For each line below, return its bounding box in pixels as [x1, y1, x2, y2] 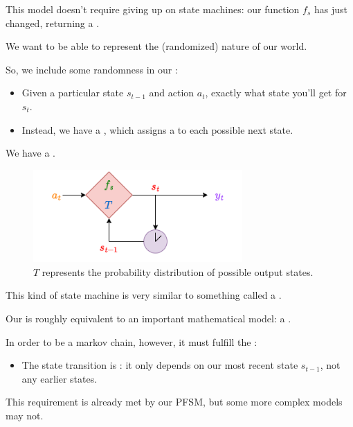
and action [149, 85, 194, 100]
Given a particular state [21, 85, 124, 100]
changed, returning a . [6, 15, 100, 30]
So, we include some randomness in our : [6, 62, 178, 76]
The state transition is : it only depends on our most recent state [21, 358, 298, 372]
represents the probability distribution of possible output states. [42, 264, 314, 279]
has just [314, 2, 347, 16]
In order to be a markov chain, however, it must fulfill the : [6, 334, 257, 349]
